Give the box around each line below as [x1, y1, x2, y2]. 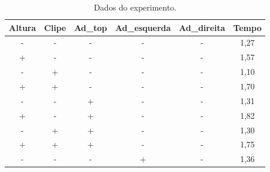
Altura [9, 21, 36, 33]
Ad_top [74, 21, 107, 33]
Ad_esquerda [115, 21, 171, 33]
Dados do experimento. [94, 1, 177, 13]
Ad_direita [179, 21, 225, 33]
